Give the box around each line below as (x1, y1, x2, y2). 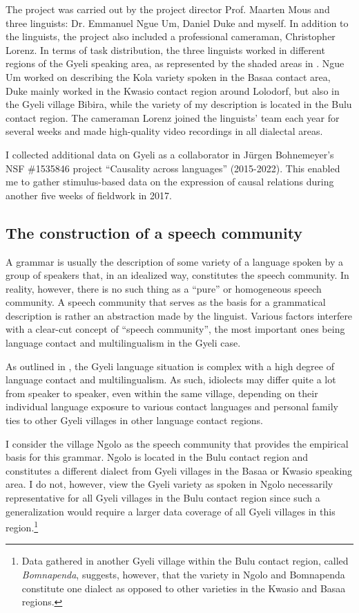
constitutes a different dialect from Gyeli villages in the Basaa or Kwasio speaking (6, 463, 353, 477)
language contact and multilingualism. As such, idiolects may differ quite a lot (6, 372, 336, 387)
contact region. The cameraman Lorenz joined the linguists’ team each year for (6, 110, 340, 125)
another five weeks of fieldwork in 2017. (6, 187, 172, 202)
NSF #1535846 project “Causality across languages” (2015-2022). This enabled (6, 161, 340, 175)
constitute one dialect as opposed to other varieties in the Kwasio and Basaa (21, 580, 346, 595)
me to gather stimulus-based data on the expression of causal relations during (6, 174, 334, 189)
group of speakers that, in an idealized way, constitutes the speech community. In (6, 268, 349, 282)
